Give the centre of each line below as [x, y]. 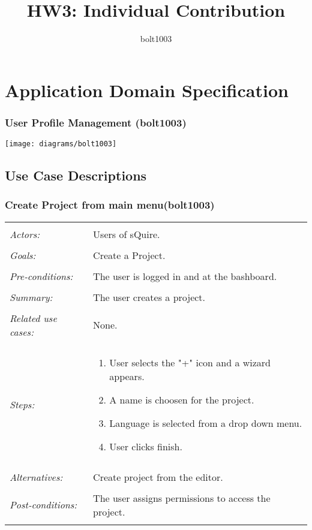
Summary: [31, 297]
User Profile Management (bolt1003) [96, 122]
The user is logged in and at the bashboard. [185, 276]
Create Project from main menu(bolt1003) [110, 205]
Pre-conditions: [41, 276]
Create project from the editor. [158, 477]
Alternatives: [36, 477]
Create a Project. [129, 255]
